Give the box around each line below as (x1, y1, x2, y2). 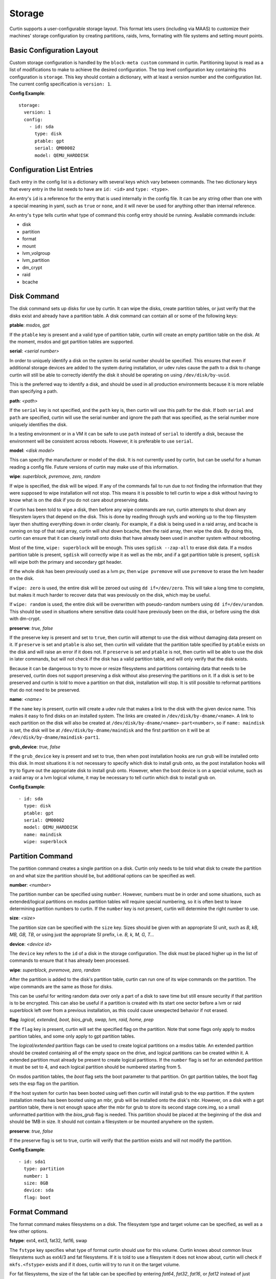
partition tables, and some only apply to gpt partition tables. (9, 1033, 135, 1039)
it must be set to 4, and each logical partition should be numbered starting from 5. (9, 1064, 182, 1070)
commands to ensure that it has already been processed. (9, 957, 130, 964)
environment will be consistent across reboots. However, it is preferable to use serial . (9, 438, 194, 444)
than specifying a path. (9, 388, 58, 394)
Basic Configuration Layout (9, 46, 99, 55)
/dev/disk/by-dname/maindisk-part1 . (9, 734, 100, 740)
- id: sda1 (18, 1159, 46, 1164)
